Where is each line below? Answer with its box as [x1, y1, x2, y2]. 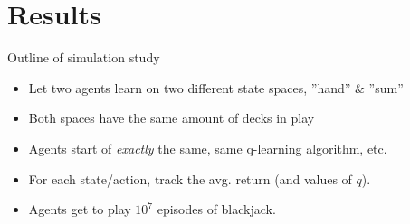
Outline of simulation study [7, 48, 160, 67]
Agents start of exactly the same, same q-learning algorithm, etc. [28, 138, 387, 157]
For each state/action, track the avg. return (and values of [28, 169, 352, 188]
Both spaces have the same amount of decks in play [28, 108, 315, 127]
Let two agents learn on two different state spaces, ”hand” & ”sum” [28, 78, 404, 97]
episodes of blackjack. [157, 200, 276, 219]
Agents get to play [28, 200, 131, 219]
